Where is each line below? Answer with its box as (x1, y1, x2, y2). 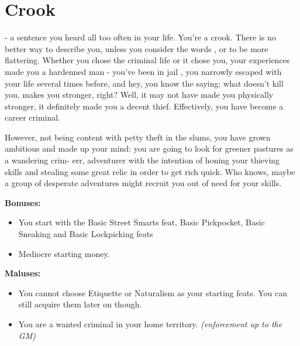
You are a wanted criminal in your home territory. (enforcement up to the (18, 318, 282, 330)
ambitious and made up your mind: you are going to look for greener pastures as (5, 142, 294, 155)
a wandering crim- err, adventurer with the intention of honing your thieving (5, 154, 280, 166)
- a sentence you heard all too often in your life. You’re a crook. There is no (5, 31, 276, 43)
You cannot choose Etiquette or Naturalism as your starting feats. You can (18, 286, 288, 299)
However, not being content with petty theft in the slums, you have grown (5, 131, 271, 143)
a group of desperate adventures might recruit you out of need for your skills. (5, 177, 282, 189)
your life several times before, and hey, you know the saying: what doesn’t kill (5, 77, 284, 89)
